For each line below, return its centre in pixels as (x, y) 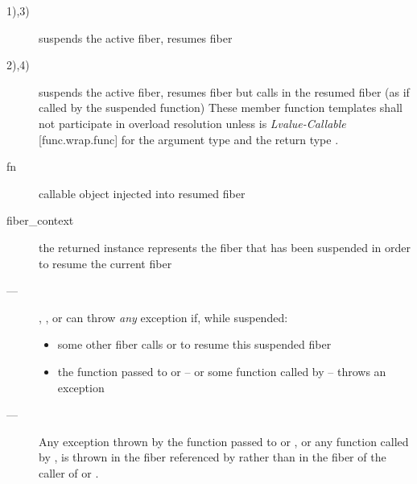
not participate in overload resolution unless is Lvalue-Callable (192, 123)
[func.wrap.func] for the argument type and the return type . (189, 139)
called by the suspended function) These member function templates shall (221, 108)
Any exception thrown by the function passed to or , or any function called (224, 441)
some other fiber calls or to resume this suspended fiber (194, 344)
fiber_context (40, 220)
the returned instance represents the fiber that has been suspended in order (225, 247)
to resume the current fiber (105, 263)
